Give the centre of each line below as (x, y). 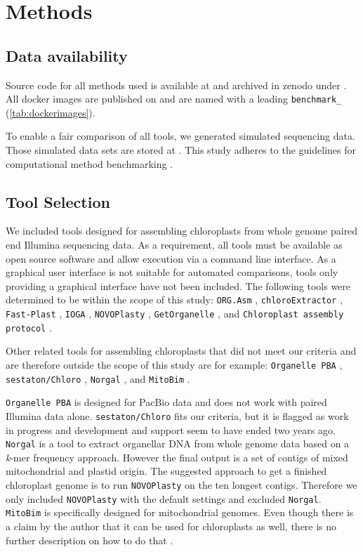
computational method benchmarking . (90, 163)
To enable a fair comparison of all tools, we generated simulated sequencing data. (180, 136)
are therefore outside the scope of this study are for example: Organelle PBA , (174, 364)
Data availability (67, 55)
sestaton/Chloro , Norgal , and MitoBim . (98, 378)
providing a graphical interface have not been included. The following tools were (178, 285)
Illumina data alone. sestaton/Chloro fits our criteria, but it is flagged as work (177, 415)
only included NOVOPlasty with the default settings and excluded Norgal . (164, 498)
